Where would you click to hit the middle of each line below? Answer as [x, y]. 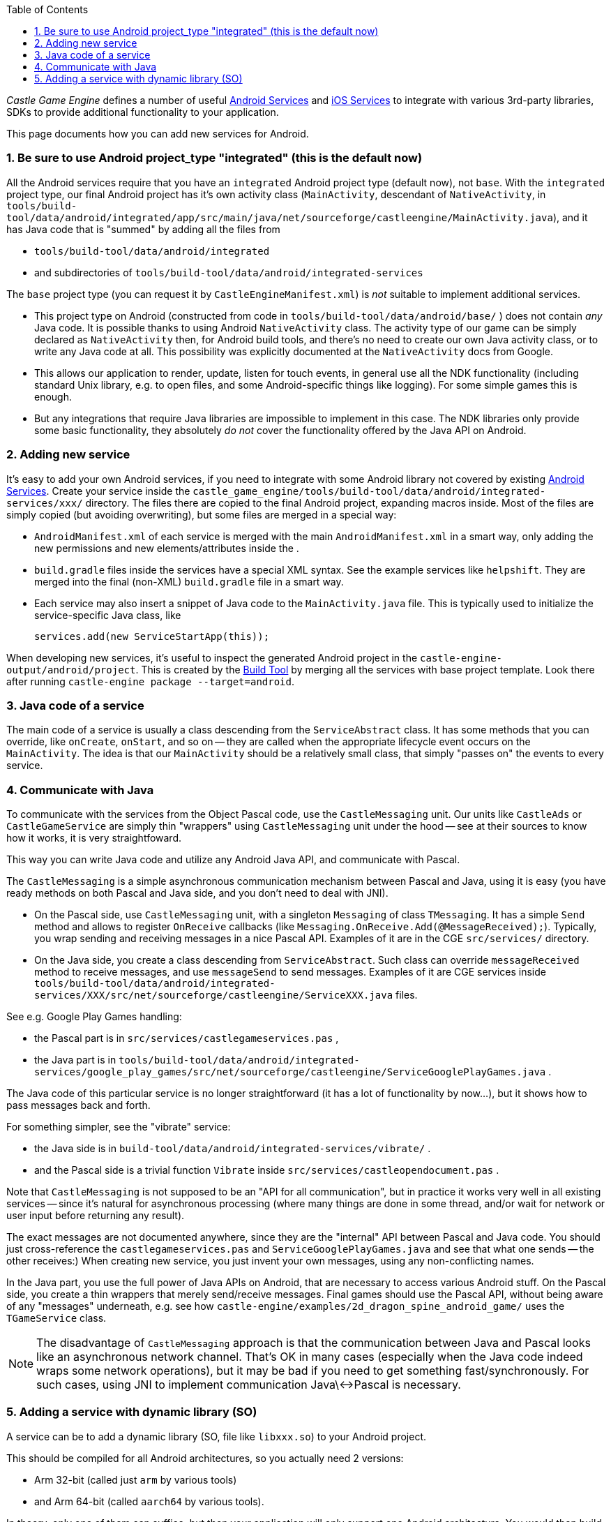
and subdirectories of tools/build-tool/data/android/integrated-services [229, 272]
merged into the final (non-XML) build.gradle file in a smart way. [189, 581]
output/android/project [71, 670]
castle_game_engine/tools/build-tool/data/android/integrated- [369, 491]
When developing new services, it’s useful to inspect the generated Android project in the [212, 657]
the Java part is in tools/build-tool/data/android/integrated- [197, 1060]
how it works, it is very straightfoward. [94, 838]
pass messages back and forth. [78, 1105]
